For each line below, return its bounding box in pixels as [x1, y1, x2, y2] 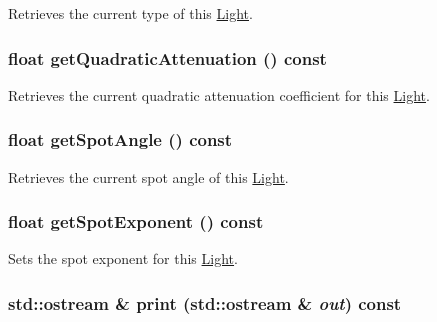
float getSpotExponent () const [8, 209, 264, 234]
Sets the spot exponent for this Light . [8, 248, 238, 269]
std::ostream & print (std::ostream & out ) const [8, 290, 402, 315]
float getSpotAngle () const [8, 127, 233, 152]
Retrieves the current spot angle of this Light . [8, 166, 289, 187]
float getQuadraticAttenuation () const [8, 45, 327, 70]
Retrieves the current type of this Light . [8, 3, 253, 23]
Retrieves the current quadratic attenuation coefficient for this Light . [8, 84, 430, 105]
